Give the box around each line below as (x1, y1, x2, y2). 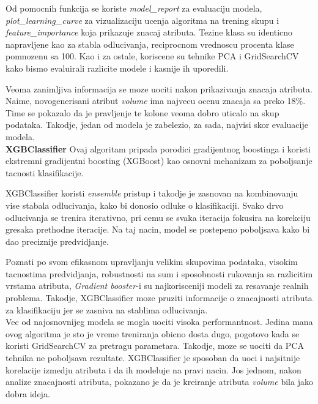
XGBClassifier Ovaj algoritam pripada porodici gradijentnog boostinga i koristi (6, 142, 311, 155)
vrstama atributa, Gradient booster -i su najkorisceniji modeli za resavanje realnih (6, 279, 309, 292)
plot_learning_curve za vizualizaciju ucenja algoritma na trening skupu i (6, 13, 279, 26)
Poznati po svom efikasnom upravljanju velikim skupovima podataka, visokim (6, 255, 298, 268)
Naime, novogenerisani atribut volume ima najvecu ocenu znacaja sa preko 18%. (6, 94, 306, 107)
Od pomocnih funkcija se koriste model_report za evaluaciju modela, (6, 2, 262, 14)
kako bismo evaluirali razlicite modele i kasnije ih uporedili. (6, 61, 229, 74)
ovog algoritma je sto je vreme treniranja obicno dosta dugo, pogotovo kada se (6, 327, 300, 340)
